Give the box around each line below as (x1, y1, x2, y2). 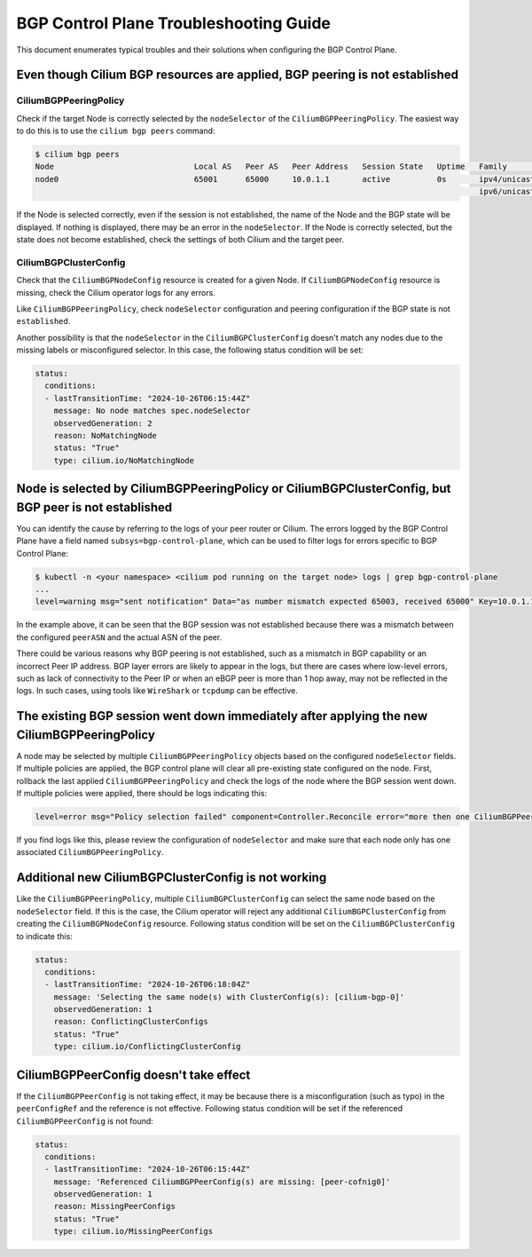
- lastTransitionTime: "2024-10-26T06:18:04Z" (44, 979, 251, 990)
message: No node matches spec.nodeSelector (53, 406, 251, 416)
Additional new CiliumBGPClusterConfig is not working (16, 870, 327, 885)
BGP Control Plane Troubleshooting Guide (16, 13, 332, 33)
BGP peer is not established (16, 500, 173, 515)
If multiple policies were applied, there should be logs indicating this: (16, 788, 268, 799)
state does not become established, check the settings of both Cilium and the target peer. (16, 234, 345, 245)
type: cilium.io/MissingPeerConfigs (53, 1226, 213, 1237)
